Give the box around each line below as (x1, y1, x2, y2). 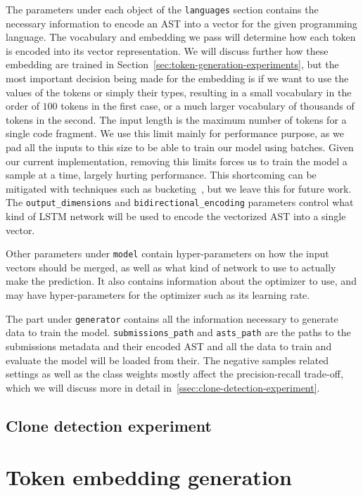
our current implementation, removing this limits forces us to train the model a (6, 153, 348, 168)
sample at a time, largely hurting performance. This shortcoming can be (6, 167, 317, 182)
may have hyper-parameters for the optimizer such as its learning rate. (6, 288, 310, 302)
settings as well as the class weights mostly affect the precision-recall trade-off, (6, 366, 343, 381)
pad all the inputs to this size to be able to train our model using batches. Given (6, 140, 354, 154)
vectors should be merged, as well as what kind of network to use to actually (6, 259, 336, 274)
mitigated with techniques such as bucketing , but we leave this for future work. (6, 181, 352, 195)
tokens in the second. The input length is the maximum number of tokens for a (6, 112, 347, 127)
